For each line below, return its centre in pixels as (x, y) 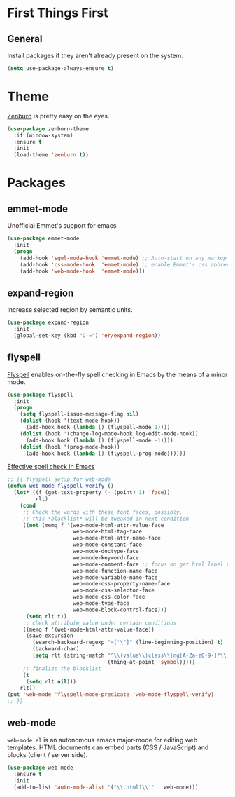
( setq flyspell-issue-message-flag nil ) (79, 414)
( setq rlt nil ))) (51, 681)
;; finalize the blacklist (62, 668)
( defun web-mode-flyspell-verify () (60, 486)
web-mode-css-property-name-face (122, 584)
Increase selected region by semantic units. (70, 310)
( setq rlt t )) (47, 616)
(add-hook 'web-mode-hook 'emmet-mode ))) (83, 271)
